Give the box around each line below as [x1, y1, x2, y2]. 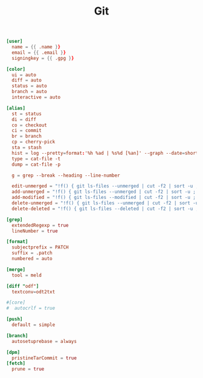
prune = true [11, 366, 45, 373]
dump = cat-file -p [11, 161, 61, 168]
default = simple [11, 322, 56, 328]
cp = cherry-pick [11, 139, 56, 145]
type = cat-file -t [11, 155, 61, 161]
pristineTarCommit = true [11, 355, 77, 361]
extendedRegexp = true [11, 222, 69, 228]
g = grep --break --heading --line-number [11, 172, 120, 178]
